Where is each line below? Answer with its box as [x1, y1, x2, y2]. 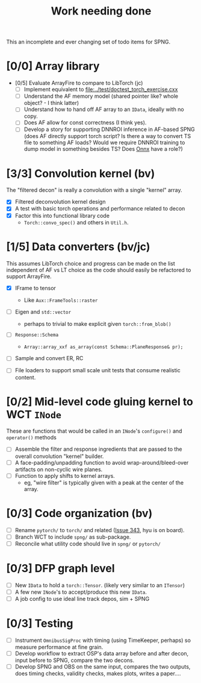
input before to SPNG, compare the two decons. [14, 656, 134, 664]
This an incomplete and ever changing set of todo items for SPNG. [6, 38, 171, 46]
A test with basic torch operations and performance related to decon [14, 205, 185, 212]
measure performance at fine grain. [14, 643, 104, 650]
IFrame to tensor [14, 284, 56, 291]
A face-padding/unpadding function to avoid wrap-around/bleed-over [14, 459, 189, 466]
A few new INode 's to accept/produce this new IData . [14, 588, 147, 596]
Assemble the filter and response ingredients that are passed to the [14, 445, 182, 453]
